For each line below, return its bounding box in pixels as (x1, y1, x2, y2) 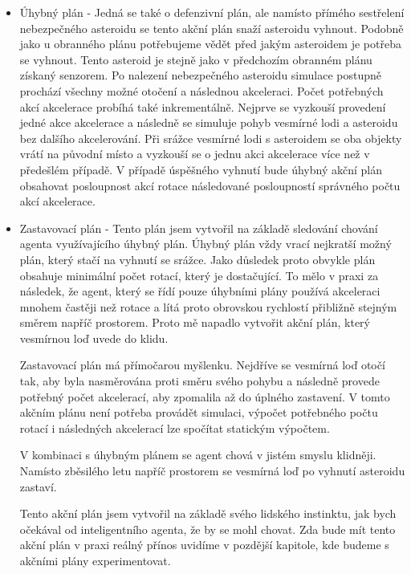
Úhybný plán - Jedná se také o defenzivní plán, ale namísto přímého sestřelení (19, 4, 405, 20)
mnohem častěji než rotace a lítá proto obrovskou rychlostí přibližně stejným (19, 298, 397, 315)
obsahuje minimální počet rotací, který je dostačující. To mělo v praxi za (19, 267, 379, 283)
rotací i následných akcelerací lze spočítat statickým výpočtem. (19, 419, 330, 436)
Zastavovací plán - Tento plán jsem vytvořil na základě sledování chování (19, 219, 378, 236)
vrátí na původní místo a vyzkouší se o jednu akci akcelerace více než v (19, 145, 370, 162)
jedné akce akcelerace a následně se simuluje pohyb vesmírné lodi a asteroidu (19, 114, 398, 131)
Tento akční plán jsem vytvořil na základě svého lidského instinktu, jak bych (19, 505, 397, 522)
